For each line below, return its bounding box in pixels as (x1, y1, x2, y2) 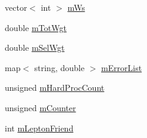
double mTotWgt (5, 21, 67, 33)
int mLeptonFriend (5, 121, 74, 134)
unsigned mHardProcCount (5, 81, 105, 94)
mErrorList (101, 61, 142, 73)
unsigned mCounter (5, 101, 76, 114)
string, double (34, 61, 85, 73)
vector (5, 1, 27, 13)
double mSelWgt (5, 41, 65, 54)
